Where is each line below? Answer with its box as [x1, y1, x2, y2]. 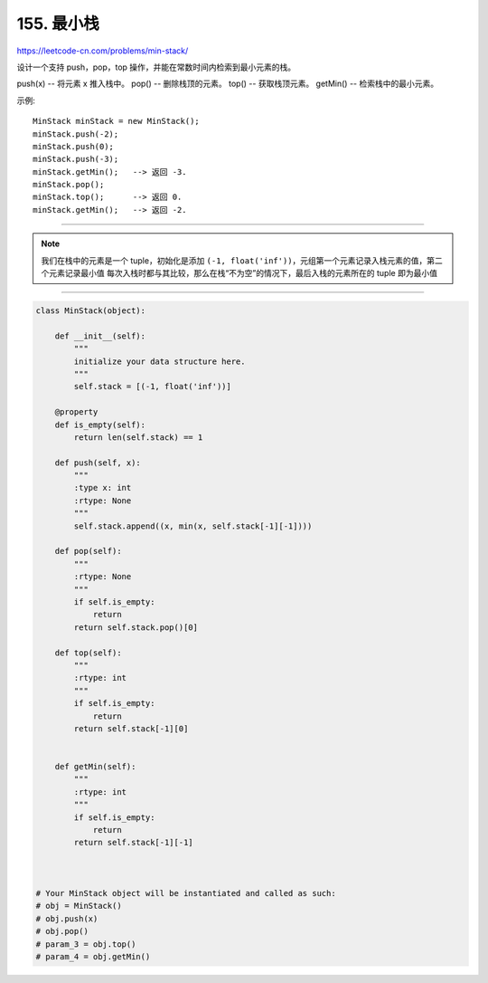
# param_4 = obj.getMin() [35, 951, 151, 961]
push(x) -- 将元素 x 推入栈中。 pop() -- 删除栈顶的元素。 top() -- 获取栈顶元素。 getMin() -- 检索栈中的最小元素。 [16, 78, 438, 90]
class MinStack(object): [35, 306, 146, 316]
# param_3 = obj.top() [35, 939, 136, 950]
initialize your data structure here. [73, 356, 246, 367]
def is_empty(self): [54, 419, 146, 430]
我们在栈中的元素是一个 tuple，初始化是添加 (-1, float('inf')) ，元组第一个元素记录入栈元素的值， [41, 254, 427, 266]
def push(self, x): [54, 457, 142, 468]
